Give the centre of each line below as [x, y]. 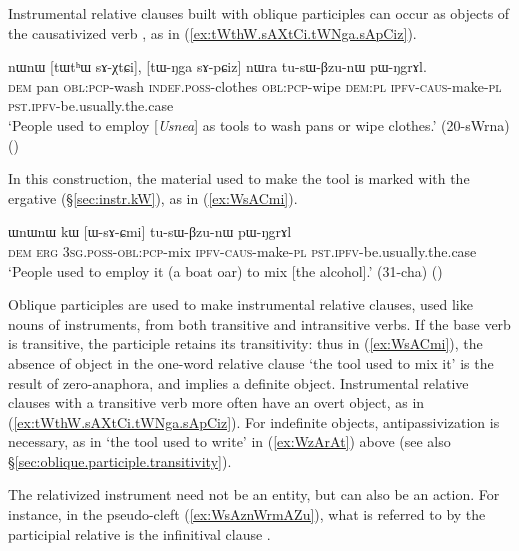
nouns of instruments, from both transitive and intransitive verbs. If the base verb [259, 323]
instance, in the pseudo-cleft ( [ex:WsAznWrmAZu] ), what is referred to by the [247, 514]
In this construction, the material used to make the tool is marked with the [239, 178]
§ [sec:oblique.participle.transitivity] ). [120, 460]
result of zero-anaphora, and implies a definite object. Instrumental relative [238, 382]
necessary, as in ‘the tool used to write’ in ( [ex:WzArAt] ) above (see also [229, 441]
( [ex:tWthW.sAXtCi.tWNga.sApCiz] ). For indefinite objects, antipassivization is [254, 421]
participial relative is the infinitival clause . [139, 533]
